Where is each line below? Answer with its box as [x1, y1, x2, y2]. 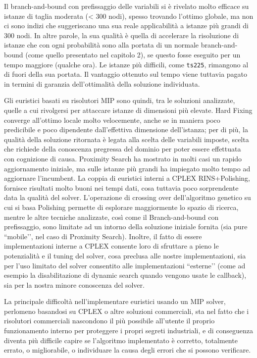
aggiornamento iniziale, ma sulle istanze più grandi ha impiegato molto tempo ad [4, 163, 251, 173]
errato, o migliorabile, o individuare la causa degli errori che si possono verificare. [4, 345, 251, 355]
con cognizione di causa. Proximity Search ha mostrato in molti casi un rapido [4, 153, 242, 163]
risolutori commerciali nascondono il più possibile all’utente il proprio [4, 315, 215, 326]
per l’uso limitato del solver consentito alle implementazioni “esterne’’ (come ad [4, 260, 246, 270]
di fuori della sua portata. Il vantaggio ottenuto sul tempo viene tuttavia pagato [4, 69, 248, 79]
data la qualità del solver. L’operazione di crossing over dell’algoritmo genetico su [4, 192, 251, 203]
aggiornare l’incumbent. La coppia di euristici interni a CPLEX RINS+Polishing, [4, 173, 250, 183]
